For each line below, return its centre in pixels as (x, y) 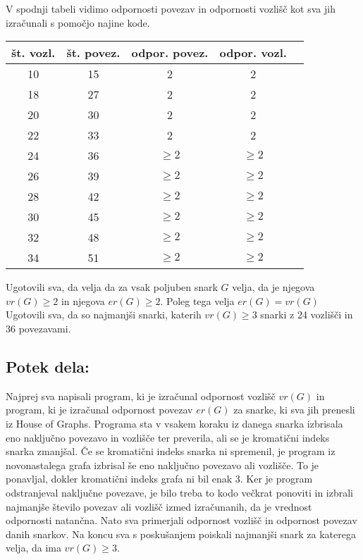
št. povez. (93, 53)
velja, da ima (33, 548)
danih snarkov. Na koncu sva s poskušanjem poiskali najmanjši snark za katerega (181, 534)
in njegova (83, 300)
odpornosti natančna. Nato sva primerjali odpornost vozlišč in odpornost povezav (181, 520)
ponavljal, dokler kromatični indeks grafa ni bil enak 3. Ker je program (159, 479)
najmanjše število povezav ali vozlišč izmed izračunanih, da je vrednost (159, 506)
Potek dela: (48, 366)
